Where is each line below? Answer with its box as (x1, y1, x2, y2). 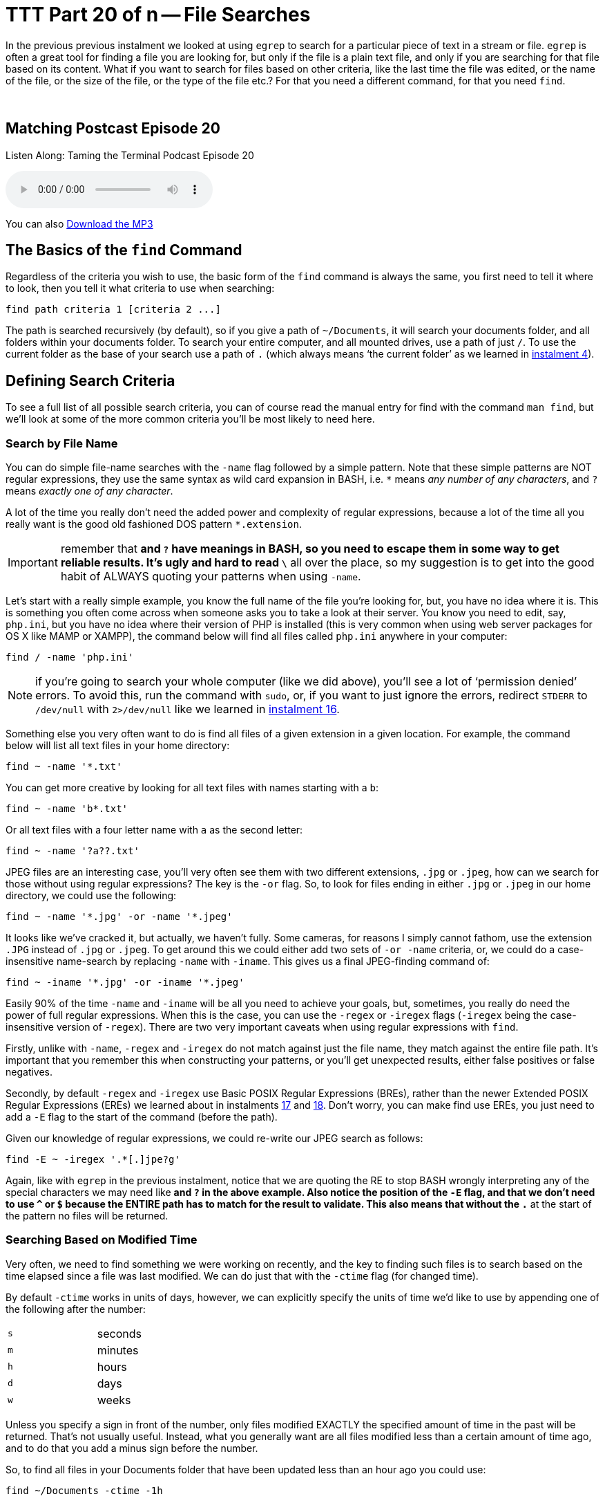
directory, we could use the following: (6, 890, 177, 902)
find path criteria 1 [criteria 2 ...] (6, 304, 221, 315)
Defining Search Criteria (6, 371, 175, 389)
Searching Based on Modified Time (6, 1233, 198, 1247)
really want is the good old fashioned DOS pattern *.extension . (6, 518, 302, 531)
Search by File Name (6, 436, 118, 450)
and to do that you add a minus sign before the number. (6, 1442, 258, 1454)
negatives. (6, 1066, 53, 1078)
